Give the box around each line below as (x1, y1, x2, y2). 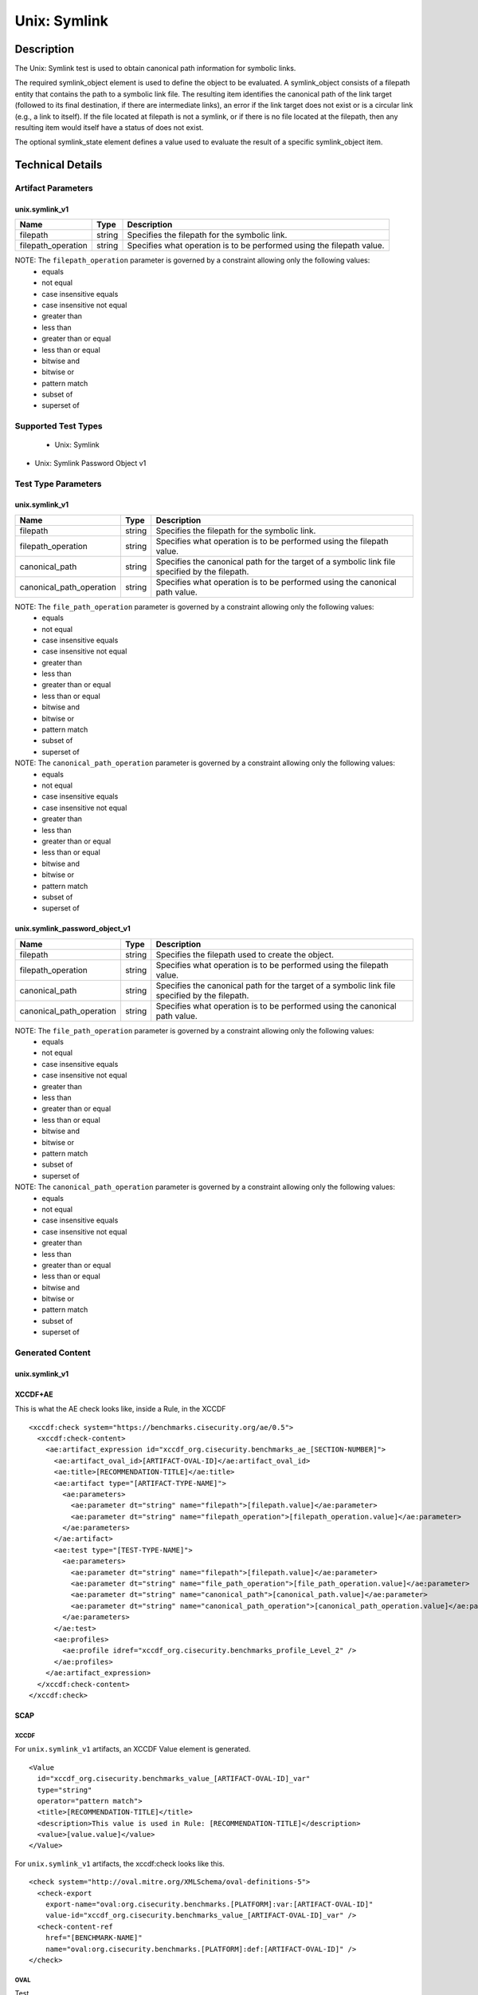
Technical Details (14, 158, 103, 172)
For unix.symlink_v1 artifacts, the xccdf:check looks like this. (14, 1859, 225, 1868)
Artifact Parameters (14, 183, 93, 194)
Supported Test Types (14, 421, 103, 432)
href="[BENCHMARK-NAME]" (45, 1934, 143, 1942)
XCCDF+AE (14, 1389, 53, 1399)
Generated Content (14, 1347, 91, 1358)
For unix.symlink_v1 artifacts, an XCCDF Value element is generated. (14, 1744, 251, 1754)
